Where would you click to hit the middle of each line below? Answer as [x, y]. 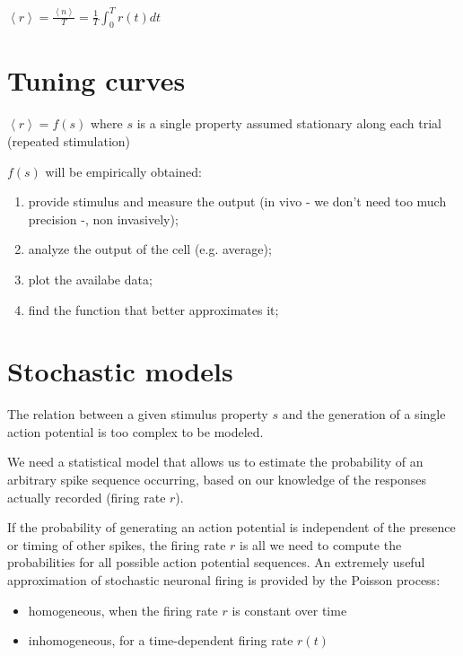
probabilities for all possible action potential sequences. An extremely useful [216, 562]
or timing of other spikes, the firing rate [117, 544]
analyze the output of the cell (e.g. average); [150, 249]
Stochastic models [120, 371]
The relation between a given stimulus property [138, 414]
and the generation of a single [364, 414]
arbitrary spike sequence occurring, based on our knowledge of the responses [217, 480]
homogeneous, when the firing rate [123, 610]
